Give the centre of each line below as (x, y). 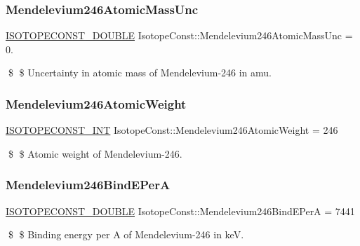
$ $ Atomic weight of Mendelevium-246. (95, 153)
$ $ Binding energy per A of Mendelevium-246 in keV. (126, 234)
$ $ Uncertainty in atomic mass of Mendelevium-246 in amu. (140, 73)
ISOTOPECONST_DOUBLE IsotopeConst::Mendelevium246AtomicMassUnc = (179, 35)
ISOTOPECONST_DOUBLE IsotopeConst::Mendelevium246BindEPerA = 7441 (180, 211)
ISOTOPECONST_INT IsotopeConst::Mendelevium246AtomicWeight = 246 (172, 130)
